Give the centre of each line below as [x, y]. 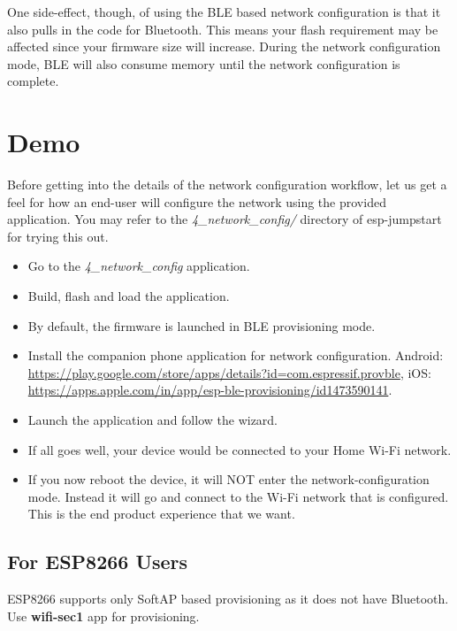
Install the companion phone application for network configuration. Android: [236, 355]
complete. [33, 81]
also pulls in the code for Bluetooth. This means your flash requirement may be [223, 29]
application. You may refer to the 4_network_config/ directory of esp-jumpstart [225, 219]
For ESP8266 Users [98, 562]
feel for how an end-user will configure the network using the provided [197, 201]
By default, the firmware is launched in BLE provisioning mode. [202, 325]
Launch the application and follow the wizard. [153, 420]
